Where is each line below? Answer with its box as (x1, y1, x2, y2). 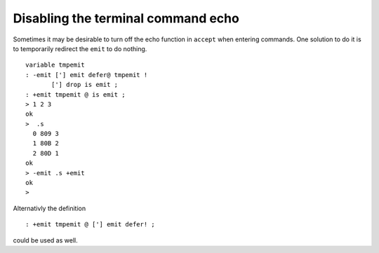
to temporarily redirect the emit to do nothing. (13, 44, 147, 53)
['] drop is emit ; (51, 81, 119, 89)
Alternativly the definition (13, 204, 86, 212)
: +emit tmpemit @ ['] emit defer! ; (25, 221, 156, 228)
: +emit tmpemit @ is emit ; (25, 90, 126, 98)
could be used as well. (13, 235, 78, 245)
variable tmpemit (25, 61, 85, 69)
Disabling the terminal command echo (13, 11, 240, 26)
